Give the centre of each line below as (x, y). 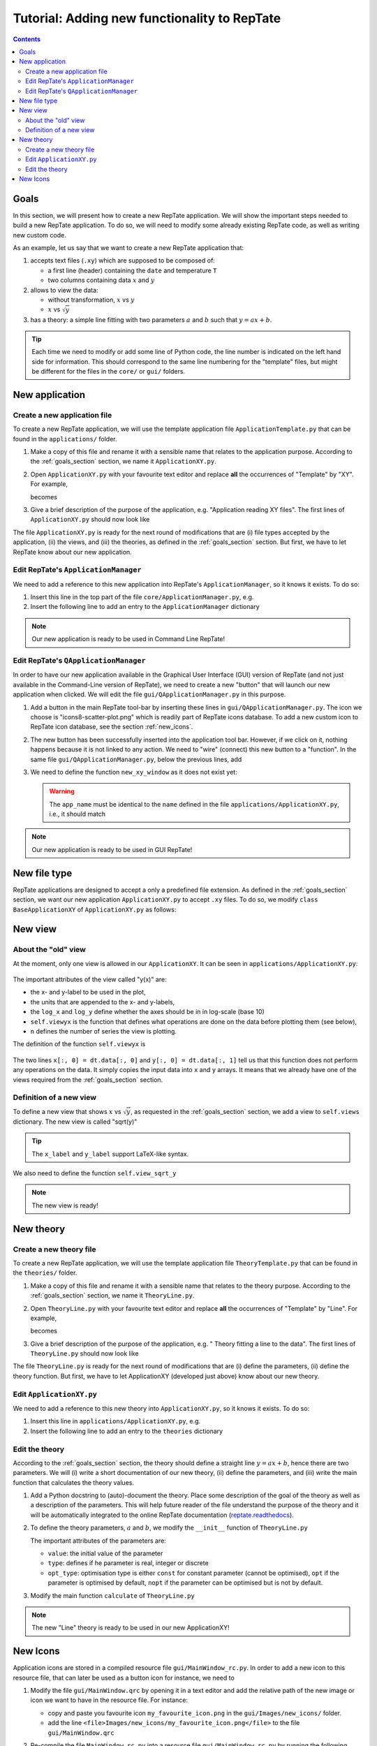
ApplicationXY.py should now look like (90, 520)
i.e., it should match (77, 814)
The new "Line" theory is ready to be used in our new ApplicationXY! (131, 1628)
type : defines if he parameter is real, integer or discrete (128, 1563)
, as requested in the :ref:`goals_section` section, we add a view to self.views (245, 1111)
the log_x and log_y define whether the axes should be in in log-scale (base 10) (147, 1012)
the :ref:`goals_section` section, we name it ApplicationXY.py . (123, 462)
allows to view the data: (64, 290)
